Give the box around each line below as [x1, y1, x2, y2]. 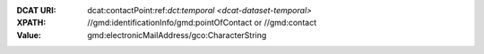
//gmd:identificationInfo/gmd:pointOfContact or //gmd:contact [87, 18, 317, 28]
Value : [16, 29, 42, 40]
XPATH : [16, 18, 47, 28]
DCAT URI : [16, 5, 57, 15]
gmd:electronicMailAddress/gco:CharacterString [87, 29, 267, 40]
